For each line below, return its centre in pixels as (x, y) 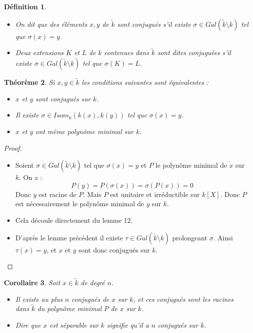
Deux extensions (39, 52)
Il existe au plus (39, 299)
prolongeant (190, 237)
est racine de (57, 194)
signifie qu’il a (128, 324)
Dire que (28, 324)
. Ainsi (223, 237)
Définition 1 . (25, 6)
